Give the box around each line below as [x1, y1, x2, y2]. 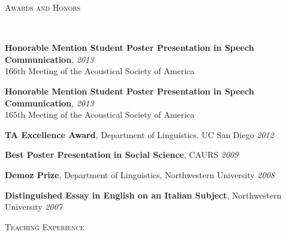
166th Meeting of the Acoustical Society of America [5, 65, 195, 77]
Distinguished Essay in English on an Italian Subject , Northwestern [5, 188, 282, 201]
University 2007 [5, 200, 63, 213]
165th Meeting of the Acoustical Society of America [5, 108, 195, 121]
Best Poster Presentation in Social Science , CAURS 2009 [5, 148, 239, 161]
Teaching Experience [5, 220, 85, 233]
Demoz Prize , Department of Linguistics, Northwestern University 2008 [5, 168, 275, 181]
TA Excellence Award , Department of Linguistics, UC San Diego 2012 [5, 128, 274, 141]
